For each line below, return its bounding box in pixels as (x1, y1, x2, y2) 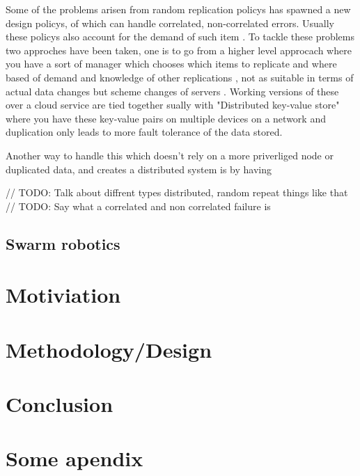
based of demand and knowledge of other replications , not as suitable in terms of (6, 70, 354, 84)
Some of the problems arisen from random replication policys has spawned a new (6, 2, 351, 16)
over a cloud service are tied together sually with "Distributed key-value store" (6, 97, 340, 112)
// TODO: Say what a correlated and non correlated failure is (6, 198, 271, 213)
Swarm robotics (6, 232, 120, 254)
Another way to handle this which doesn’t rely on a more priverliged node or (6, 148, 334, 162)
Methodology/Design (6, 335, 212, 363)
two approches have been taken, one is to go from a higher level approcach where (6, 42, 352, 57)
